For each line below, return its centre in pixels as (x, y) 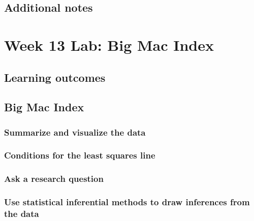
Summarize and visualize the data (75, 132)
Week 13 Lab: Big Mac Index (109, 44)
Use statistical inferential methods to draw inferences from (127, 202)
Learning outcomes (55, 77)
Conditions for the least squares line (80, 155)
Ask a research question (54, 179)
